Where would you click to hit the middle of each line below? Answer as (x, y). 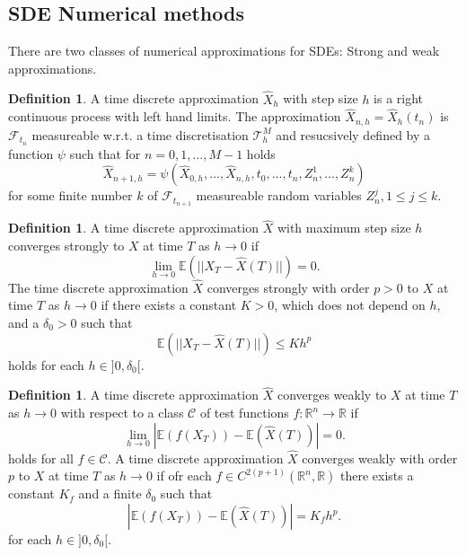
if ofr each (184, 476)
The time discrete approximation (98, 287)
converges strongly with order (288, 287)
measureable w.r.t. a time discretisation (140, 134)
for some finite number (70, 195)
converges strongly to (66, 245)
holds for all (41, 458)
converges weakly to (332, 395)
